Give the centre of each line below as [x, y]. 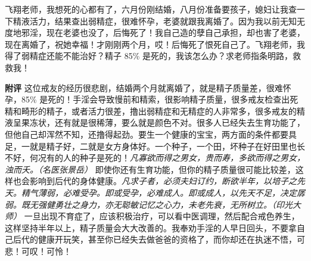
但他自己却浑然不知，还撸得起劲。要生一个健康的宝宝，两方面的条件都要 [147, 134]
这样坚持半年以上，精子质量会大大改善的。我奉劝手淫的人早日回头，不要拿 [151, 227]
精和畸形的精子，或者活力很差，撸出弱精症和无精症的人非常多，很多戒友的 [151, 111]
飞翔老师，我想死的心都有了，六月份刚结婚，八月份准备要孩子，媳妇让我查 [151, 9]
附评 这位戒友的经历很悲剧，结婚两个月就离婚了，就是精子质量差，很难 [144, 87]
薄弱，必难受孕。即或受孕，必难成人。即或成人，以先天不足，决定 [167, 192]
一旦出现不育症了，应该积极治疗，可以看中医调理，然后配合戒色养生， [162, 216]
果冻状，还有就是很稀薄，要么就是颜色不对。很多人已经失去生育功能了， [163, 122]
